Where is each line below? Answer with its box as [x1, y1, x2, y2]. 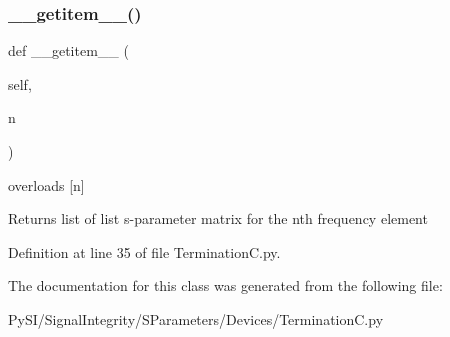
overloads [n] [8, 174, 85, 195]
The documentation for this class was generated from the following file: [8, 275, 443, 296]
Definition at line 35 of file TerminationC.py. [8, 241, 281, 262]
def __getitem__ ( [8, 40, 129, 61]
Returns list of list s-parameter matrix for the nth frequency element [8, 208, 428, 229]
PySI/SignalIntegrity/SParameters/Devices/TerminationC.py [8, 308, 384, 329]
